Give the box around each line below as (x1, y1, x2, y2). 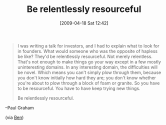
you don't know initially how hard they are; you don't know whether (17, 74, 156, 80)
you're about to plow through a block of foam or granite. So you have (17, 80, 160, 86)
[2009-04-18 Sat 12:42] (59, 20, 108, 26)
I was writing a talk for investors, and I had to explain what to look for (17, 42, 159, 48)
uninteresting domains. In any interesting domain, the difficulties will (17, 64, 158, 70)
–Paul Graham (5, 104, 34, 110)
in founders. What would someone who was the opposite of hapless (17, 48, 158, 54)
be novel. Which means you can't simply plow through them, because (17, 69, 161, 75)
